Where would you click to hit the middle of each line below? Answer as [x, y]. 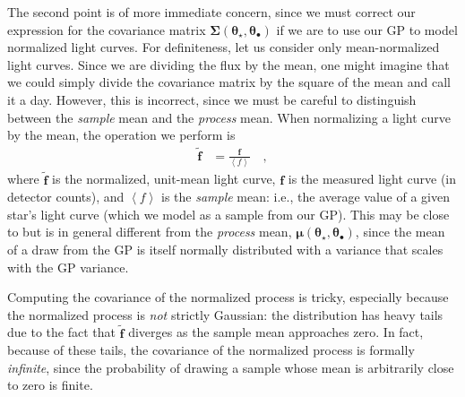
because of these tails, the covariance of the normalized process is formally [211, 350]
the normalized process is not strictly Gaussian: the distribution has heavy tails [225, 314]
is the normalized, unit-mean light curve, [164, 179]
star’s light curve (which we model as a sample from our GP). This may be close [228, 214]
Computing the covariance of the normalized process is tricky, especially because [228, 297]
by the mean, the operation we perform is [121, 135]
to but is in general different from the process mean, [150, 232]
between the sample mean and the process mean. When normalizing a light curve [229, 117]
